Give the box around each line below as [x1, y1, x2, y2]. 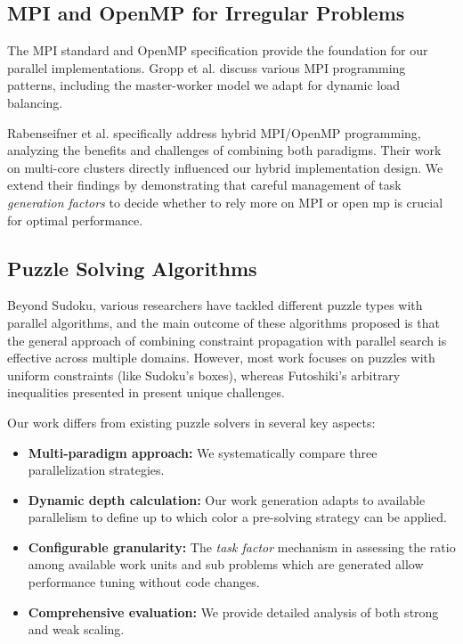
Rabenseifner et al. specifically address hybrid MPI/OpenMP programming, [7, 123, 421, 142]
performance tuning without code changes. [28, 573, 260, 591]
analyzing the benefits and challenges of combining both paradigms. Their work [7, 141, 442, 159]
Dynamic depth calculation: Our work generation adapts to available [28, 490, 426, 509]
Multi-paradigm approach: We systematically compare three [28, 443, 378, 461]
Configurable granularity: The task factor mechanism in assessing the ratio [28, 537, 456, 556]
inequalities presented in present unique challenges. [7, 383, 285, 402]
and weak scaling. [28, 620, 125, 639]
